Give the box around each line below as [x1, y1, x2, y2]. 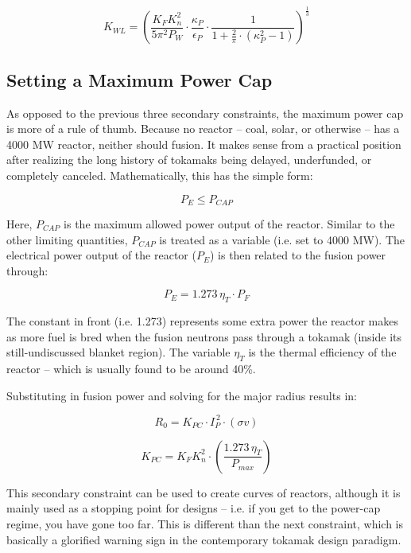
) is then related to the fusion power [209, 247, 386, 263]
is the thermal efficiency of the [248, 344, 397, 360]
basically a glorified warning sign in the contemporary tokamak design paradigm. [6, 531, 401, 547]
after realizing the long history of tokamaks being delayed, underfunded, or [6, 151, 372, 168]
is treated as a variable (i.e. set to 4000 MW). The [159, 231, 405, 247]
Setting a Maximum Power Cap [6, 67, 273, 92]
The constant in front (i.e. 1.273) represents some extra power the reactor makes [6, 313, 398, 329]
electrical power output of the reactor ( [6, 247, 196, 263]
